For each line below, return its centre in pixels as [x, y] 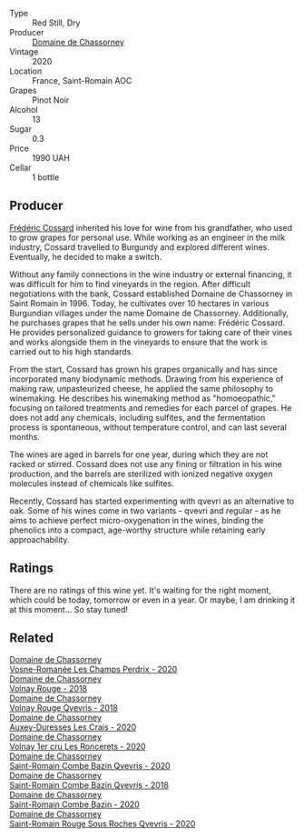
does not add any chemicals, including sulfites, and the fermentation [137, 417]
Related [32, 638]
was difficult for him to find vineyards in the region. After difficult [130, 284]
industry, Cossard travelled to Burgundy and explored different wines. [139, 247]
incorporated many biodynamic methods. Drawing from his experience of [147, 379]
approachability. [39, 539]
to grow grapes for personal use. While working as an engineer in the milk [147, 237]
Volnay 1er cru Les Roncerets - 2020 [78, 747]
